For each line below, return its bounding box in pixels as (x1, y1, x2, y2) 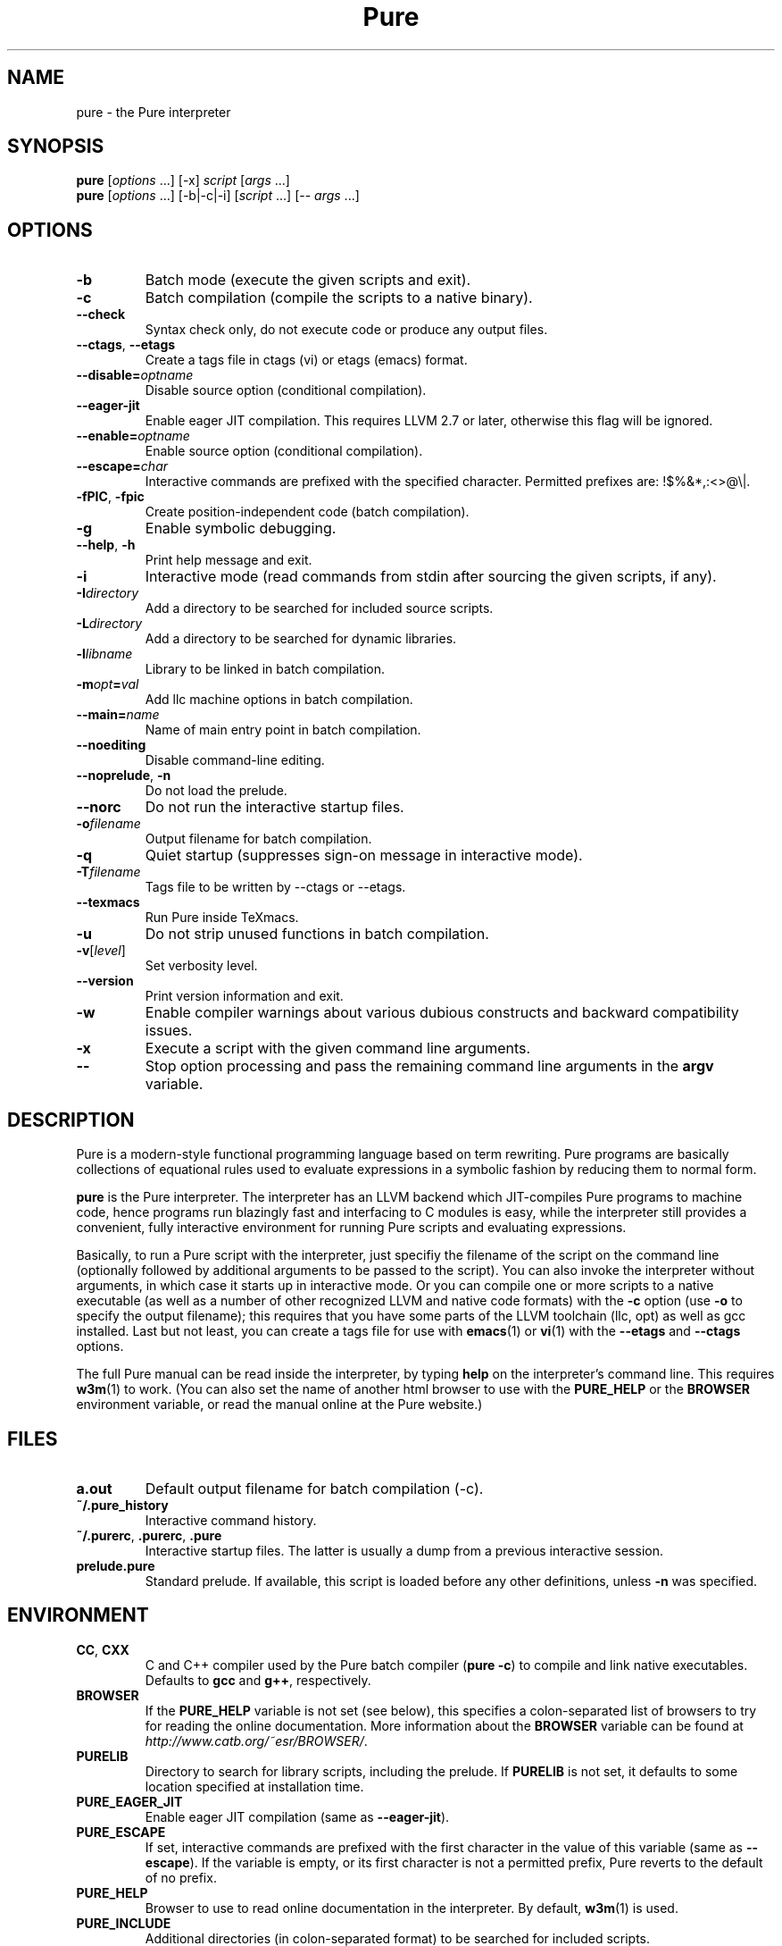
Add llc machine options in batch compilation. (145, 692, 413, 708)
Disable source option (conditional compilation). (145, 382, 427, 398)
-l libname (76, 646, 133, 662)
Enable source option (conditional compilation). (145, 443, 423, 459)
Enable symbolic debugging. (145, 519, 337, 538)
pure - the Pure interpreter (76, 104, 231, 120)
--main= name (76, 707, 160, 723)
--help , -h (76, 537, 136, 553)
